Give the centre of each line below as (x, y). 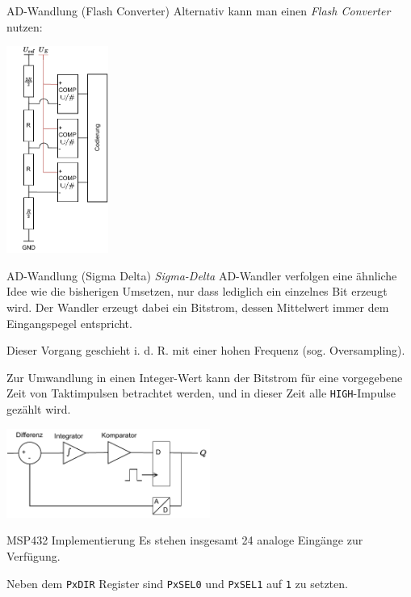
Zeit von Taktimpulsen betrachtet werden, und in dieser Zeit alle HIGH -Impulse (201, 393)
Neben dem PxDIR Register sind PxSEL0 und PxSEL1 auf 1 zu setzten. (177, 583)
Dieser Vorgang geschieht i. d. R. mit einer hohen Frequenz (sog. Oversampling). (206, 350)
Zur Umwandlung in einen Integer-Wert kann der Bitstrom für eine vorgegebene (205, 377)
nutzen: (25, 26)
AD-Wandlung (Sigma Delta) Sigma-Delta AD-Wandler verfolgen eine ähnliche (202, 275)
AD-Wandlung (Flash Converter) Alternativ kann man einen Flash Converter (199, 11)
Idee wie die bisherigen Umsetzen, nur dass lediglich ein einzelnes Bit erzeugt (197, 291)
